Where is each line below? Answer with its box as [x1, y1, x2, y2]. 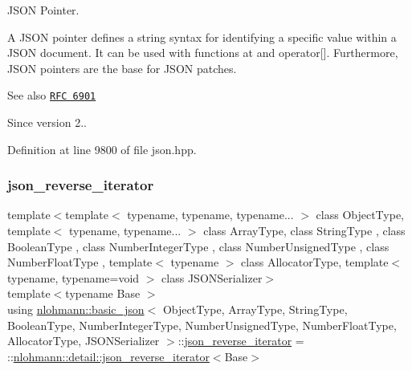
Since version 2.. [7, 114, 87, 131]
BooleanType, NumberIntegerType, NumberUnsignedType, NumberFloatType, [7, 316, 397, 333]
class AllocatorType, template [241, 254, 389, 270]
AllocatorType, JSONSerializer [7, 332, 160, 349]
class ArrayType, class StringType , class [203, 222, 406, 239]
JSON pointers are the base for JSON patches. [7, 59, 237, 76]
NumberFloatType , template [7, 254, 153, 270]
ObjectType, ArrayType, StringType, [162, 301, 348, 317]
